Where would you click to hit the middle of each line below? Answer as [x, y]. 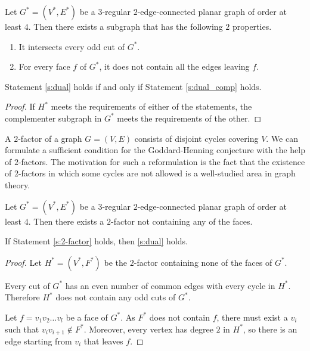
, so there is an [270, 329]
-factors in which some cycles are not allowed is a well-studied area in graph [157, 173]
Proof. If [20, 106]
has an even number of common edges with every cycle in [170, 285]
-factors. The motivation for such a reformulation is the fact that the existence [162, 161]
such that [22, 329]
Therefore [22, 297]
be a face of [87, 317]
